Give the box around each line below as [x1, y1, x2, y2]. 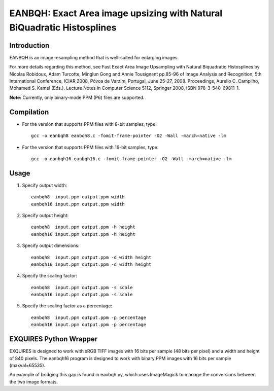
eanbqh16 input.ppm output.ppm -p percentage [31, 322, 147, 328]
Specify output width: [22, 182, 67, 188]
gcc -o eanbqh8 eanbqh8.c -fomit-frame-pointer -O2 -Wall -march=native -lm [31, 133, 227, 139]
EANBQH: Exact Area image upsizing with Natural [9, 8, 223, 19]
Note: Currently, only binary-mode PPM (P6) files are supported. [9, 94, 145, 100]
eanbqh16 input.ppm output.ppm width [31, 201, 125, 207]
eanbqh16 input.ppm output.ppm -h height [31, 231, 135, 237]
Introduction [9, 41, 50, 50]
